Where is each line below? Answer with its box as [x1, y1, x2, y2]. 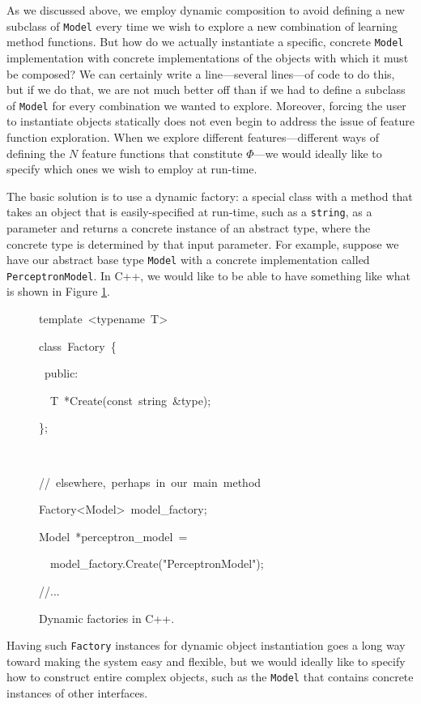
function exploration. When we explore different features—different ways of [6, 128, 380, 145]
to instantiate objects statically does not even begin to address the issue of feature [6, 113, 415, 130]
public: [44, 365, 79, 382]
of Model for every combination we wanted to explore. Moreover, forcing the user [6, 96, 406, 113]
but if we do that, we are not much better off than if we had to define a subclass [6, 81, 406, 98]
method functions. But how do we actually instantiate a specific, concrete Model [6, 33, 404, 50]
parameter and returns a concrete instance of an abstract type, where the [6, 219, 371, 236]
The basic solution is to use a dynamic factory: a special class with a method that [6, 187, 413, 204]
